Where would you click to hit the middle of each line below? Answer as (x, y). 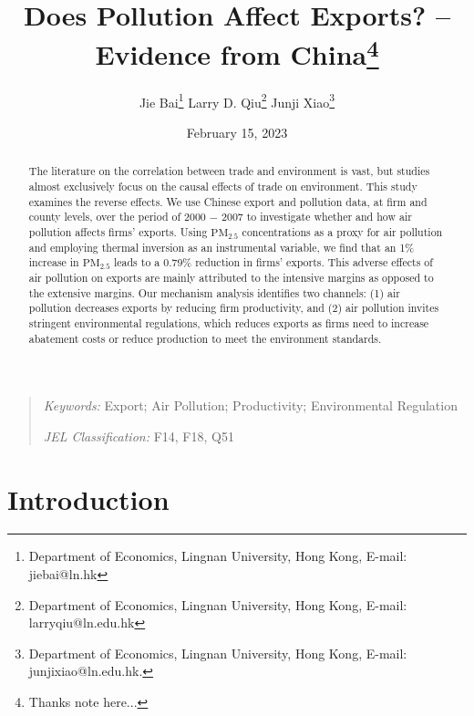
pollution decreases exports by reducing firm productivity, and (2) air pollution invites (234, 308)
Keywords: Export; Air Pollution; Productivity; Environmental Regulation (250, 405)
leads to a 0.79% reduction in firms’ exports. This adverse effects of (273, 262)
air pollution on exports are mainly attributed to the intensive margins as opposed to (231, 277)
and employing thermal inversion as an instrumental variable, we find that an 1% (222, 247)
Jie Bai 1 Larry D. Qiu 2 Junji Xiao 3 (237, 100)
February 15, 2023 (237, 132)
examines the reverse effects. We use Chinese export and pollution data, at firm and (228, 201)
